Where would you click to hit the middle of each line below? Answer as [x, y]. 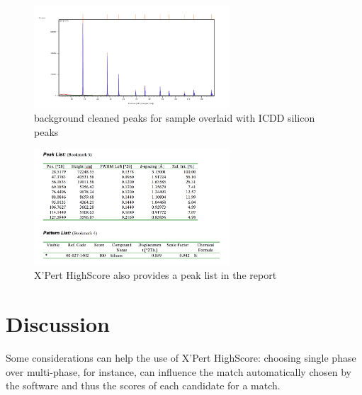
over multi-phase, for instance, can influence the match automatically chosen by [179, 371]
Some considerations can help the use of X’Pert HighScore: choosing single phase [181, 358]
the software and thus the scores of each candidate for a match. [143, 385]
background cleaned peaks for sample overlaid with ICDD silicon [175, 118]
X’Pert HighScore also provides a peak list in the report [155, 275]
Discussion [58, 324]
